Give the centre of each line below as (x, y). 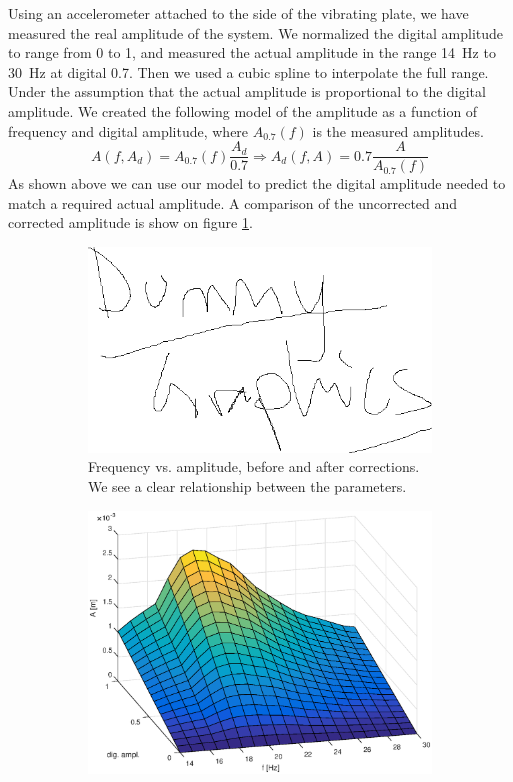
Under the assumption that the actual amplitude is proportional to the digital (247, 91)
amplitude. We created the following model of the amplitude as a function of (243, 110)
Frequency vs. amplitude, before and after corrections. (254, 466)
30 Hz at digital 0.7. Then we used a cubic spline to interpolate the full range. (248, 71)
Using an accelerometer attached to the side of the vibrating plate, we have (238, 13)
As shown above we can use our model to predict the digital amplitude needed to (257, 183)
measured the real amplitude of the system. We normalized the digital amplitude (256, 32)
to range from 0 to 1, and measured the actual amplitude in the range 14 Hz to (252, 52)
